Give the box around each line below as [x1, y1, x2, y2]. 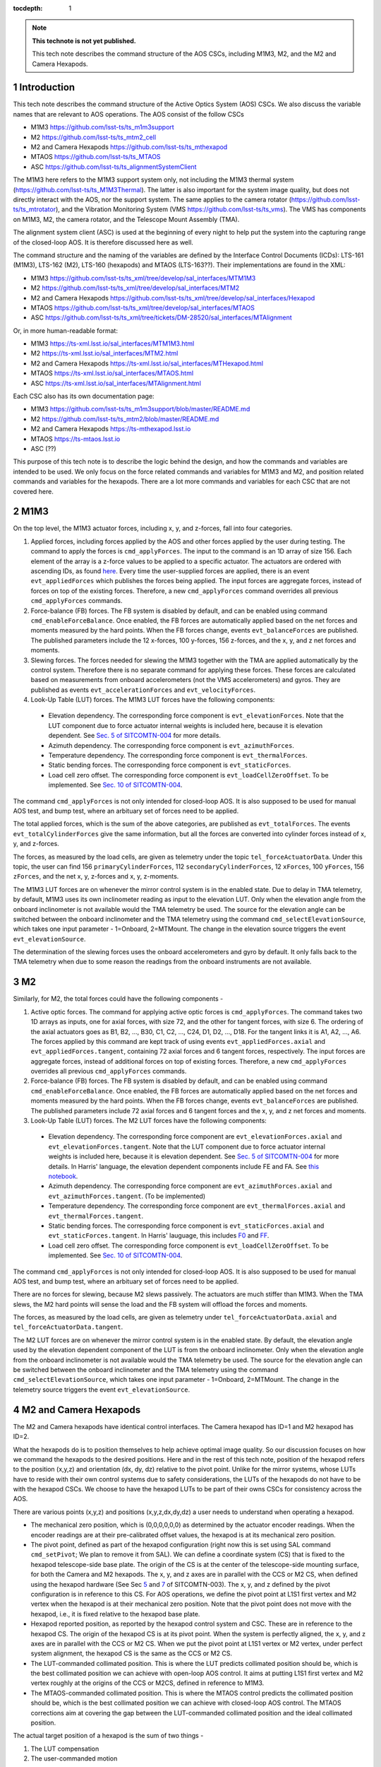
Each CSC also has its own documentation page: [13, 392, 155, 401]
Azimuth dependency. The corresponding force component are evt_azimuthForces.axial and [48, 1182, 332, 1190]
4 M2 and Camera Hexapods [13, 1404, 141, 1416]
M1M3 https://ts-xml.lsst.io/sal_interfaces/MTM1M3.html [30, 339, 195, 348]
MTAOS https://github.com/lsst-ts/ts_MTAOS [30, 153, 162, 161]
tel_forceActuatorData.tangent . [13, 1322, 123, 1332]
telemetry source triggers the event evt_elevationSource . [13, 1385, 190, 1394]
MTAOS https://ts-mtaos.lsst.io [30, 435, 121, 443]
